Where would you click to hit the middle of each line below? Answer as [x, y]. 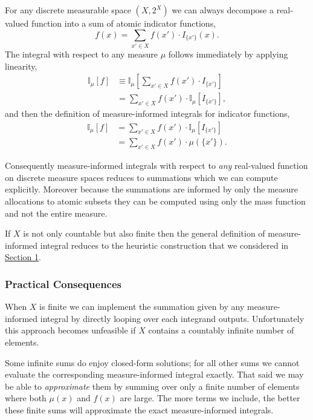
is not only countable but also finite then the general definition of [144, 233]
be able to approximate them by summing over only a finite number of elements [152, 386]
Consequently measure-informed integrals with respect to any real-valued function [156, 166]
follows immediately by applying [228, 54]
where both [26, 398]
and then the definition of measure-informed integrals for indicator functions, [147, 113]
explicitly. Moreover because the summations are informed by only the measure [152, 189]
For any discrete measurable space [68, 10]
